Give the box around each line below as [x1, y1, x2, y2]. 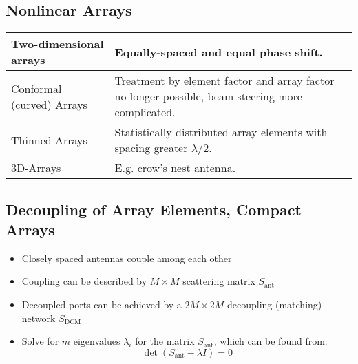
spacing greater [114, 140, 188, 156]
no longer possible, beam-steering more [114, 88, 302, 105]
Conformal [11, 80, 62, 96]
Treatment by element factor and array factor [114, 72, 335, 89]
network [21, 310, 56, 325]
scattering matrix [182, 274, 255, 288]
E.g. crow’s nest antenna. [114, 160, 236, 176]
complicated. [114, 104, 176, 120]
